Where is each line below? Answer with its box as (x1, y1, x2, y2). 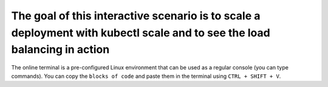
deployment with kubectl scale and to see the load (11, 26, 270, 39)
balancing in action (11, 43, 110, 57)
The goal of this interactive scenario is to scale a (11, 9, 261, 22)
